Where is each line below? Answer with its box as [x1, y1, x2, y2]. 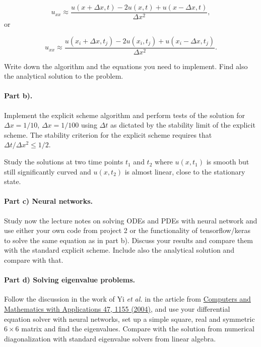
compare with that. [4, 255, 63, 265]
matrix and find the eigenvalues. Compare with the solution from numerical [21, 323, 254, 334]
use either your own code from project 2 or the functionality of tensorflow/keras [4, 225, 250, 236]
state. [4, 176, 21, 187]
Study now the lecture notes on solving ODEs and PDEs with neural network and [4, 215, 257, 225]
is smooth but [206, 156, 249, 167]
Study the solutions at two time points [4, 156, 123, 167]
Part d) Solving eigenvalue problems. [4, 274, 135, 285]
